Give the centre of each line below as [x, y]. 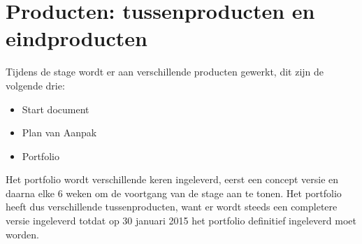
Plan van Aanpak [59, 132]
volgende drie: [35, 85]
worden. [22, 234]
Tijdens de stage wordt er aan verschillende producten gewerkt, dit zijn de [165, 72]
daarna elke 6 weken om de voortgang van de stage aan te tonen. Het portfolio [174, 193]
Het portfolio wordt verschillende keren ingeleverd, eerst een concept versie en [172, 179]
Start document [56, 109]
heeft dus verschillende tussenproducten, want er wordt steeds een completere [172, 207]
